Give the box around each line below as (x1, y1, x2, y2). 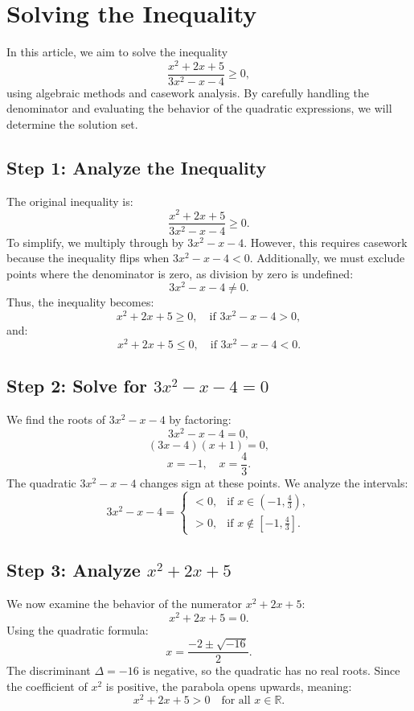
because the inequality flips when (6, 249, 170, 266)
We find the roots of (6, 410, 106, 427)
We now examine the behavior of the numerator (6, 595, 242, 612)
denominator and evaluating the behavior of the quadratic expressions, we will (6, 100, 392, 117)
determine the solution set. (6, 116, 138, 133)
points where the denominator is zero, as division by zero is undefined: (6, 265, 354, 282)
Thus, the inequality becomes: (6, 294, 154, 310)
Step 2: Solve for (6, 373, 147, 398)
